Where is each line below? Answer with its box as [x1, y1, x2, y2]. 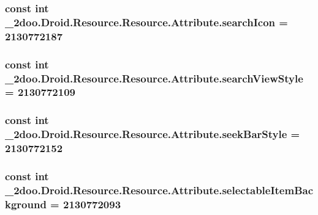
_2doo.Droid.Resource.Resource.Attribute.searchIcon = [5, 14, 288, 29]
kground [5, 196, 47, 211]
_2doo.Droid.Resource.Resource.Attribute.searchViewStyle [5, 70, 303, 86]
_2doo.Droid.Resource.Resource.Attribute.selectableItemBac [5, 182, 314, 197]
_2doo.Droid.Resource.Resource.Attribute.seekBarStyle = [5, 126, 300, 142]
